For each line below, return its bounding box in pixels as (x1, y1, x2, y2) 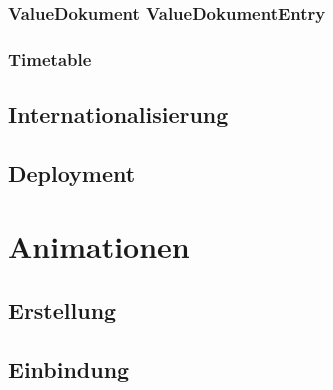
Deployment (8, 157, 136, 188)
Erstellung (8, 295, 117, 326)
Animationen (8, 226, 190, 267)
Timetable (8, 46, 92, 71)
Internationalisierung (8, 99, 229, 130)
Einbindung (8, 353, 130, 384)
